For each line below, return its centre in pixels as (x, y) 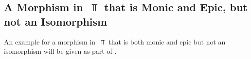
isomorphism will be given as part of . (60, 51)
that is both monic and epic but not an (167, 41)
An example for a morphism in (50, 41)
